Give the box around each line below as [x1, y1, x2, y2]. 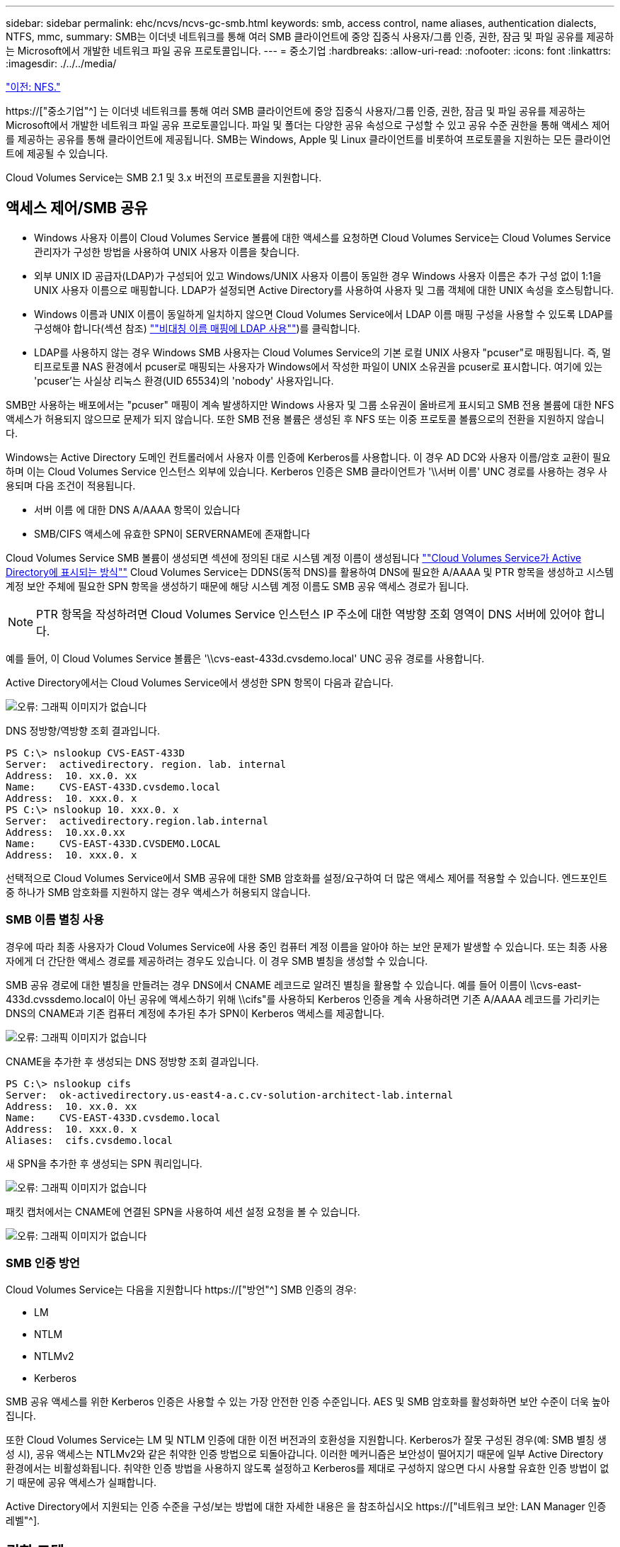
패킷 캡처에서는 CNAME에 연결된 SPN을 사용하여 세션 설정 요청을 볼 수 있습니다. [6, 1205, 360, 1218]
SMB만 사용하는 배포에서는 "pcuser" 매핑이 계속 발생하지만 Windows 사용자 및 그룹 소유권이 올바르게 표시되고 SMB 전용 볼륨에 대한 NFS [6, 398, 614, 411]
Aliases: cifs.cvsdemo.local [6, 1134, 173, 1146]
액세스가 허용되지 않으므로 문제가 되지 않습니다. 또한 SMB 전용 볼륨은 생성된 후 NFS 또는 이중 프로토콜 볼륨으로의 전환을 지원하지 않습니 [6, 412, 604, 425]
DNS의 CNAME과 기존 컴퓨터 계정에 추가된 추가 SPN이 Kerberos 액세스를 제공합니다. [6, 1007, 385, 1019]
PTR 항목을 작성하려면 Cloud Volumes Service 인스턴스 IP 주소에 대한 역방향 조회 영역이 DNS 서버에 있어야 [36, 606, 581, 621]
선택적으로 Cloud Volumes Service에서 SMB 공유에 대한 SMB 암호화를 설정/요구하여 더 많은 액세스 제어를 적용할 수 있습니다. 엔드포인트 [6, 871, 608, 884]
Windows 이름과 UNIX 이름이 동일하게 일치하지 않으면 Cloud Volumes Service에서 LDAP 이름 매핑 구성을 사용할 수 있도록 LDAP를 [34, 307, 614, 320]
